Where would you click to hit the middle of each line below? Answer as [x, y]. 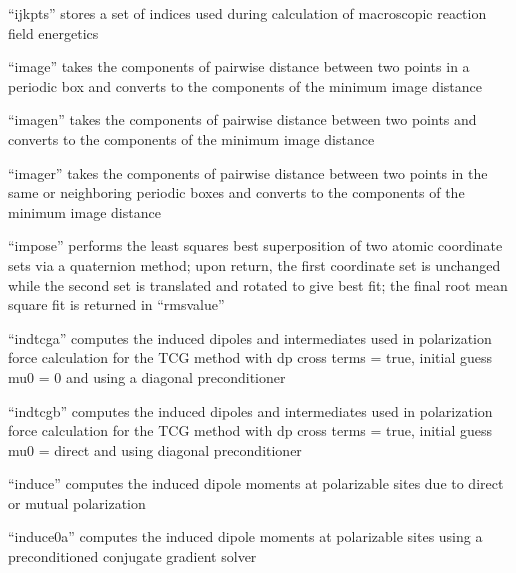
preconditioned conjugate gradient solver [132, 556]
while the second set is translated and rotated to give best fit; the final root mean [258, 284]
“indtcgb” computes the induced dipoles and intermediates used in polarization [250, 410]
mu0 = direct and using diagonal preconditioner [155, 449]
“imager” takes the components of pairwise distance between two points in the [248, 172]
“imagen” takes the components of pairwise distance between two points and [242, 119]
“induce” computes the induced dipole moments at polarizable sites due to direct [256, 483]
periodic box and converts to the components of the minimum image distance [245, 85]
